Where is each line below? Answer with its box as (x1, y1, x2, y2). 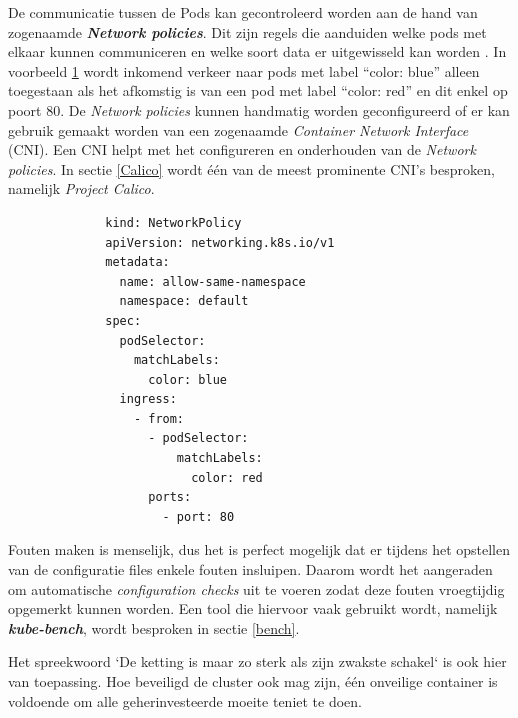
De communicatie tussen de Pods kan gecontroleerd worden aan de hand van (8, 2, 478, 22)
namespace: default (119, 294, 249, 309)
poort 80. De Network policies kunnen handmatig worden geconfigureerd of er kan (8, 99, 510, 120)
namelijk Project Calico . (8, 178, 155, 199)
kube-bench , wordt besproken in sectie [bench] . (8, 617, 300, 638)
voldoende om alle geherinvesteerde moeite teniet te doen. (8, 690, 363, 711)
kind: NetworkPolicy (105, 215, 242, 230)
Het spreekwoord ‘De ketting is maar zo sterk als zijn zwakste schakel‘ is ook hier (8, 651, 507, 672)
